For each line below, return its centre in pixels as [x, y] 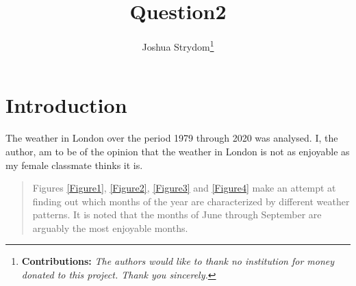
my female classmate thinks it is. [74, 165]
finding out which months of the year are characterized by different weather [191, 201]
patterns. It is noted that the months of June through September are [177, 214]
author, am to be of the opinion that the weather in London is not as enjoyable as [178, 151]
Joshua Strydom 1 [178, 45]
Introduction [66, 105]
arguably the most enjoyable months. [110, 227]
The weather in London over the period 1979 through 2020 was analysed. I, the [172, 138]
